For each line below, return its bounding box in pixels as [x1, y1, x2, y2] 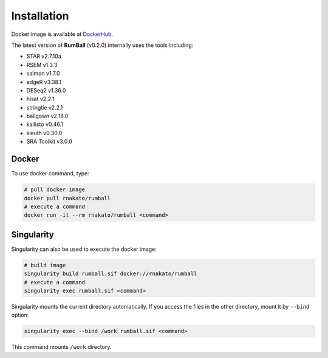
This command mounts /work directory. [11, 343, 112, 351]
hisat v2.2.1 [26, 95, 55, 103]
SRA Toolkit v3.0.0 [26, 138, 73, 146]
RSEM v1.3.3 [26, 61, 58, 68]
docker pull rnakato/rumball [24, 195, 111, 202]
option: [11, 311, 29, 319]
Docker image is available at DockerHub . [11, 30, 114, 38]
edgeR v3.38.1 [26, 78, 62, 85]
